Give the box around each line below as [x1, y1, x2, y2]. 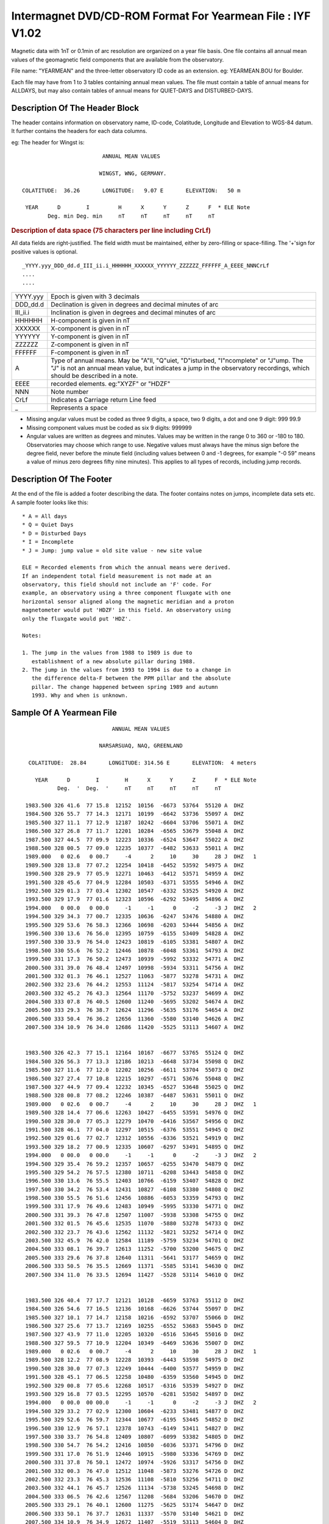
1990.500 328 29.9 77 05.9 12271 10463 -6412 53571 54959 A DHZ [25, 871, 244, 877]
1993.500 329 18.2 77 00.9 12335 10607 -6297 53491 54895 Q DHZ [25, 1143, 244, 1150]
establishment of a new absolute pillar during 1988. [31, 658, 196, 664]
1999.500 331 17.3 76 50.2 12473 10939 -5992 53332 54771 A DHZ [25, 956, 244, 963]
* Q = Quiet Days [22, 521, 74, 529]
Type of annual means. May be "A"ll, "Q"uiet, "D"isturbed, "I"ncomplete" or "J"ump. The [51, 357, 303, 365]
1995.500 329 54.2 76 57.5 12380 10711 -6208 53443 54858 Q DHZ [25, 1169, 244, 1176]
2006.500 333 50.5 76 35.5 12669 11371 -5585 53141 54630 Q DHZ [25, 1262, 244, 1270]
